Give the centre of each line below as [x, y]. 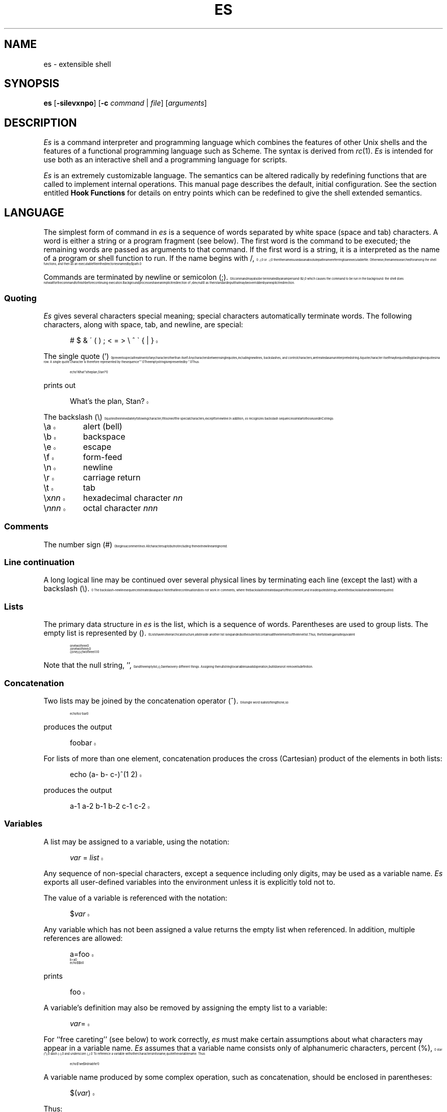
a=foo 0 [82, 954]
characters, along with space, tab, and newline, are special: [143, 324]
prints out [60, 385]
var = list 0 [86, 857]
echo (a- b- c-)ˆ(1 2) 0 [106, 774]
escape [97, 446]
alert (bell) [103, 426]
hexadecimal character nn [133, 498]
